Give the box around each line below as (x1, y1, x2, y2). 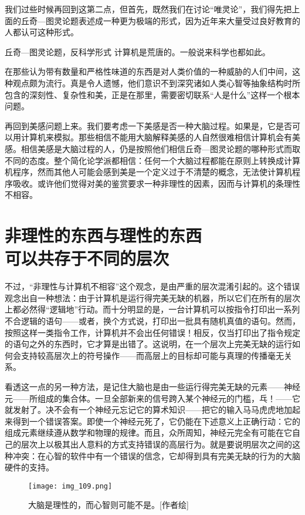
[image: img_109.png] (28, 482, 113, 490)
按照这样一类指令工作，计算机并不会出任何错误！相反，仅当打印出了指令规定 (5, 326, 300, 338)
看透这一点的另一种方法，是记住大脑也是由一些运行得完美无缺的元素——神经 (5, 380, 300, 392)
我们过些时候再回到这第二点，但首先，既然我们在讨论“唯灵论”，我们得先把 (5, 3, 292, 15)
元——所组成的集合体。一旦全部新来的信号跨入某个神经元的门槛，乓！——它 (5, 392, 300, 404)
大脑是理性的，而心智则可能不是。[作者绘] (28, 499, 189, 511)
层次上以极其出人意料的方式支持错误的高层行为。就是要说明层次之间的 (21, 437, 292, 450)
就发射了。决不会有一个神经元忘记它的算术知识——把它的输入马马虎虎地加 (5, 403, 292, 416)
